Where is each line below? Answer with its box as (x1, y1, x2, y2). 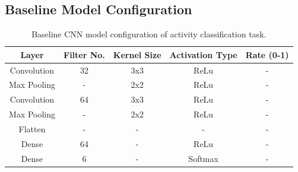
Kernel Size (113, 48, 161, 60)
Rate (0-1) (245, 48, 289, 60)
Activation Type (169, 48, 237, 60)
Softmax (188, 152, 218, 164)
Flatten (18, 123, 46, 135)
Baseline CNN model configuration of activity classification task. (31, 28, 267, 40)
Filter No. (64, 48, 105, 60)
